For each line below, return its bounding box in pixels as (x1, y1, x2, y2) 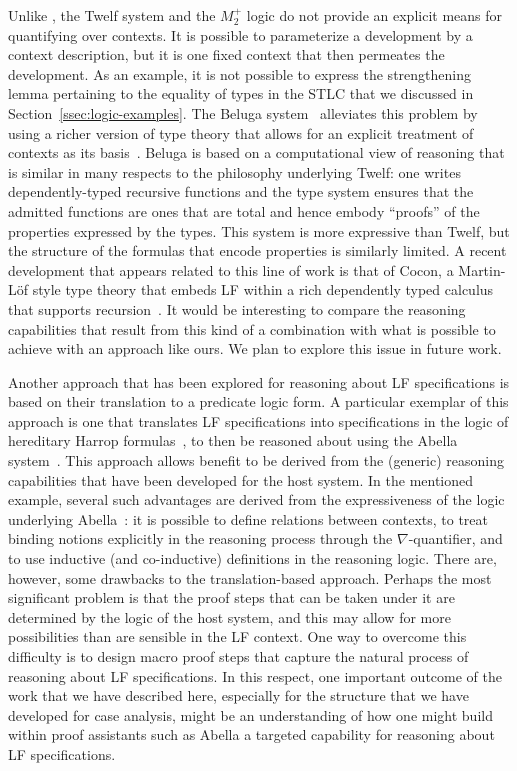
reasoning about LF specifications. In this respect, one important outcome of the (8, 665, 503, 686)
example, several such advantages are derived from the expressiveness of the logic (8, 489, 505, 510)
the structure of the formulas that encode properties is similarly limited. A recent (8, 240, 507, 261)
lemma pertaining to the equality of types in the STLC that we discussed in (8, 83, 474, 104)
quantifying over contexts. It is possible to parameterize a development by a (8, 24, 473, 45)
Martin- (458, 259, 506, 280)
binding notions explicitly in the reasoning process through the (8, 528, 393, 549)
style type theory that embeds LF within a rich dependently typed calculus (32, 279, 494, 300)
